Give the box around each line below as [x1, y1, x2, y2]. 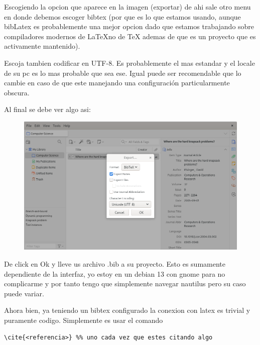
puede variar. [4, 288, 44, 298]
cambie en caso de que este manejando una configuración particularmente [4, 77, 230, 88]
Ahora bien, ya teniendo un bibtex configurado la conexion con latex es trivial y [4, 305, 250, 315]
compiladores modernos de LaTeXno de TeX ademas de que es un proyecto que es [4, 31, 256, 41]
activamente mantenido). [4, 41, 80, 51]
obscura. [4, 87, 30, 97]
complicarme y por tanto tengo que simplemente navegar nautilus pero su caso [4, 278, 246, 289]
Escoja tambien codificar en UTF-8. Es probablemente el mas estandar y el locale [4, 57, 255, 68]
